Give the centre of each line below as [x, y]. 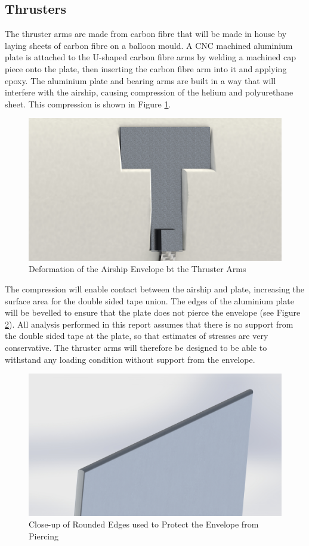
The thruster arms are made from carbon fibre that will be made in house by [146, 34]
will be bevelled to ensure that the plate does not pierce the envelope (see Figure [153, 312]
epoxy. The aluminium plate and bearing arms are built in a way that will [140, 80]
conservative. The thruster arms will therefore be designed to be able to [136, 348]
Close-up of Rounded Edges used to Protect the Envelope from [144, 524]
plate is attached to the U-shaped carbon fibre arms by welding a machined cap [150, 57]
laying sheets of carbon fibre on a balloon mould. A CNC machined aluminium [149, 45]
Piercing [44, 536]
